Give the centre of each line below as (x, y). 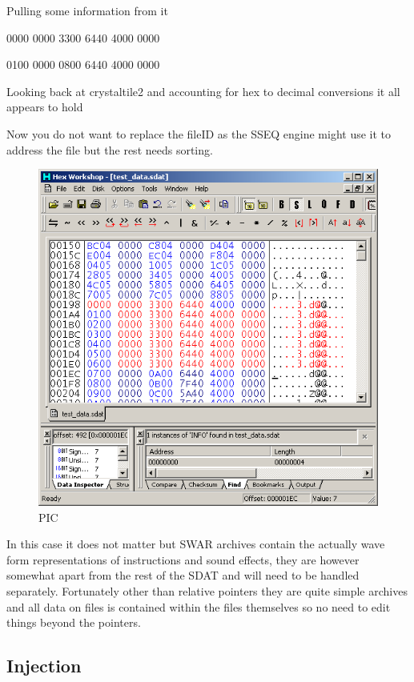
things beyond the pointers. (74, 622)
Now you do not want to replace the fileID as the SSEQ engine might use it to (199, 133)
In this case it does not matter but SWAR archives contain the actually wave (196, 544)
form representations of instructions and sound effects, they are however (183, 559)
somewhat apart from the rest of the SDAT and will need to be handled (183, 575)
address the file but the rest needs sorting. (110, 149)
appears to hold (45, 107)
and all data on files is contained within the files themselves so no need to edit (199, 606)
